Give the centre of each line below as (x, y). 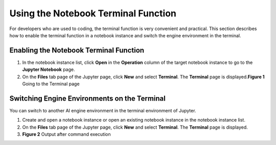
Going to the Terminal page (51, 84)
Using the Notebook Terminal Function (93, 13)
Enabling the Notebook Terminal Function (77, 50)
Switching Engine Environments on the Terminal (87, 98)
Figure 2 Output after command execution (66, 134)
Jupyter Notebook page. (49, 69)
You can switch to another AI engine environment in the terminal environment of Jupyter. (103, 110)
